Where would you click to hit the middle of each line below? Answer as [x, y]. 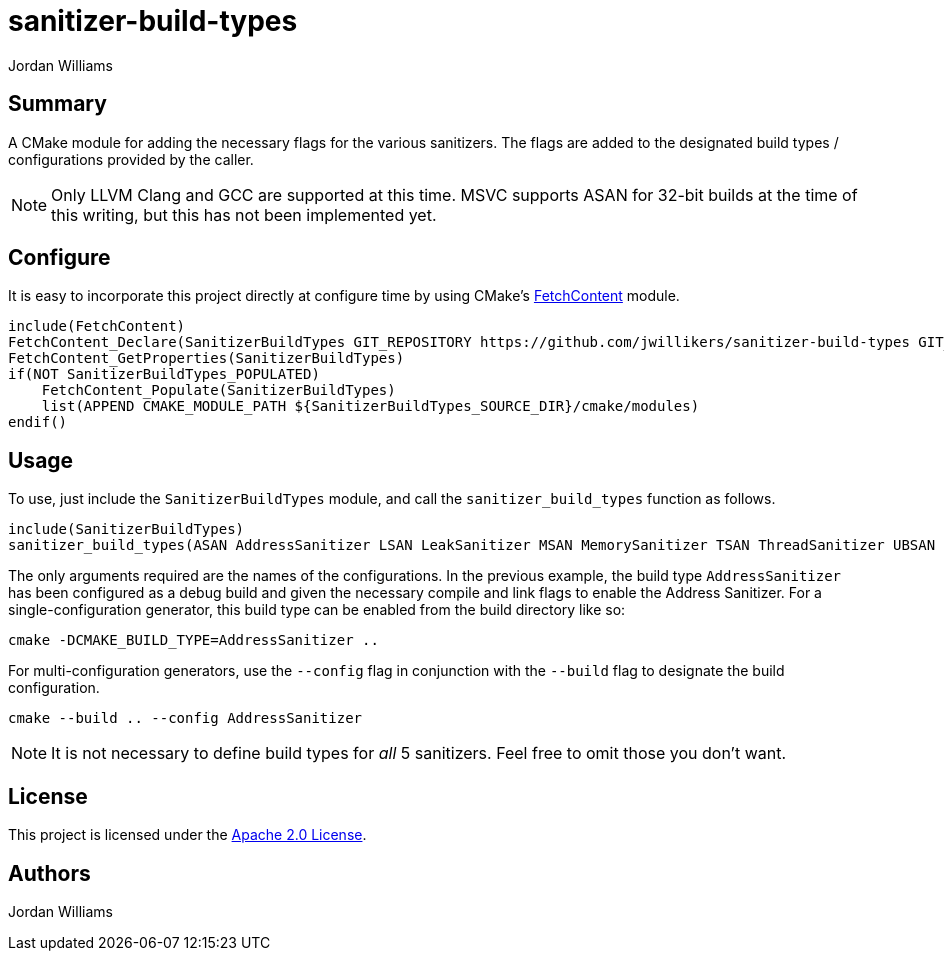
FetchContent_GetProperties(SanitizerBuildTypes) [206, 358]
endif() [38, 422]
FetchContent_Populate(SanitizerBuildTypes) [218, 390]
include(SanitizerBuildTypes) [126, 529]
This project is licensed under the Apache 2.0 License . [187, 835]
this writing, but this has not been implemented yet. [244, 214]
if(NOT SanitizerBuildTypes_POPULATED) [164, 374]
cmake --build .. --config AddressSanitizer [185, 718]
